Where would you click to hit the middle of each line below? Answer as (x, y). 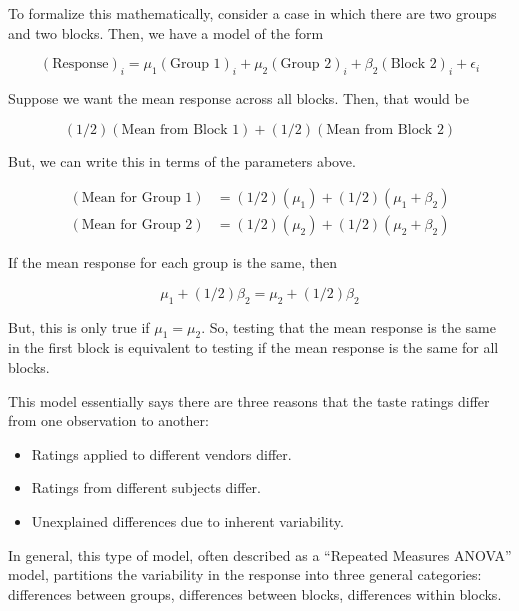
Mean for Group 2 (137, 225)
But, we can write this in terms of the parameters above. (182, 160)
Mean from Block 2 (385, 129)
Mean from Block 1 (180, 129)
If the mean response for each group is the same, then (172, 262)
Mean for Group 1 (137, 198)
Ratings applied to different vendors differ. (161, 453)
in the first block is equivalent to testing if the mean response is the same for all (253, 347)
